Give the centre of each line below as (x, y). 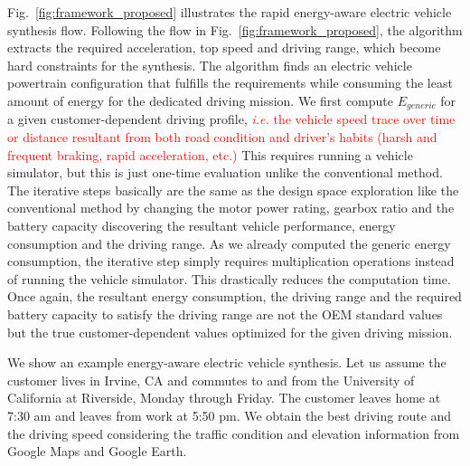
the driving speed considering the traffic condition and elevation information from (234, 433)
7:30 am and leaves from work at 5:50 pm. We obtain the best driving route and (230, 415)
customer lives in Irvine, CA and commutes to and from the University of (211, 380)
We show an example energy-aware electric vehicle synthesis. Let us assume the (227, 362)
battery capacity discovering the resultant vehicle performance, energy (202, 225)
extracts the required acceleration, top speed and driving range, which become (224, 48)
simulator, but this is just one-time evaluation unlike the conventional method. (225, 172)
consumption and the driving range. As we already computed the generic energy (229, 243)
